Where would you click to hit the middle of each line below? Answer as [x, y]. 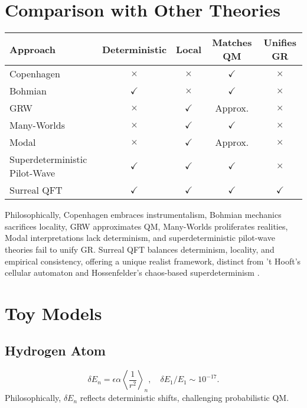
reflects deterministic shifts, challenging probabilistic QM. [184, 398]
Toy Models [53, 313]
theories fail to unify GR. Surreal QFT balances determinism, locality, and [140, 249]
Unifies [280, 43]
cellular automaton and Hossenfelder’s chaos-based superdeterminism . [132, 272]
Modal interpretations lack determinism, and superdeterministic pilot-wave [140, 238]
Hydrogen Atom [55, 350]
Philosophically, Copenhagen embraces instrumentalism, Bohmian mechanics [143, 215]
